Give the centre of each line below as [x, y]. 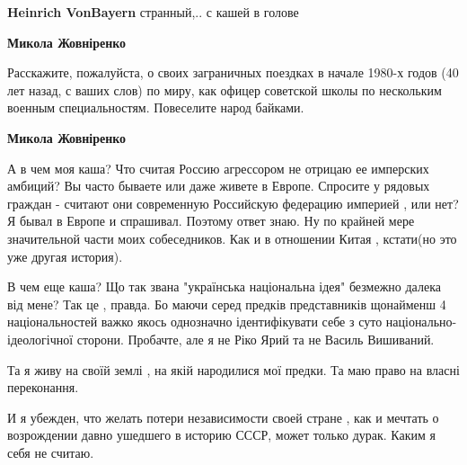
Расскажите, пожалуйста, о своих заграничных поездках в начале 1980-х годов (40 [233, 72]
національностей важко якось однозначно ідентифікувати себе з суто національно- [232, 322]
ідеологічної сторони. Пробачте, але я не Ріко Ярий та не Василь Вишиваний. [221, 339]
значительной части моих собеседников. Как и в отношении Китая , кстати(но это [232, 238]
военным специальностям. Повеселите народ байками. [156, 107]
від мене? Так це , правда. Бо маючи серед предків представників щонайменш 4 [227, 304]
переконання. [43, 387]
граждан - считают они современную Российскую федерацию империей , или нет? [233, 203]
